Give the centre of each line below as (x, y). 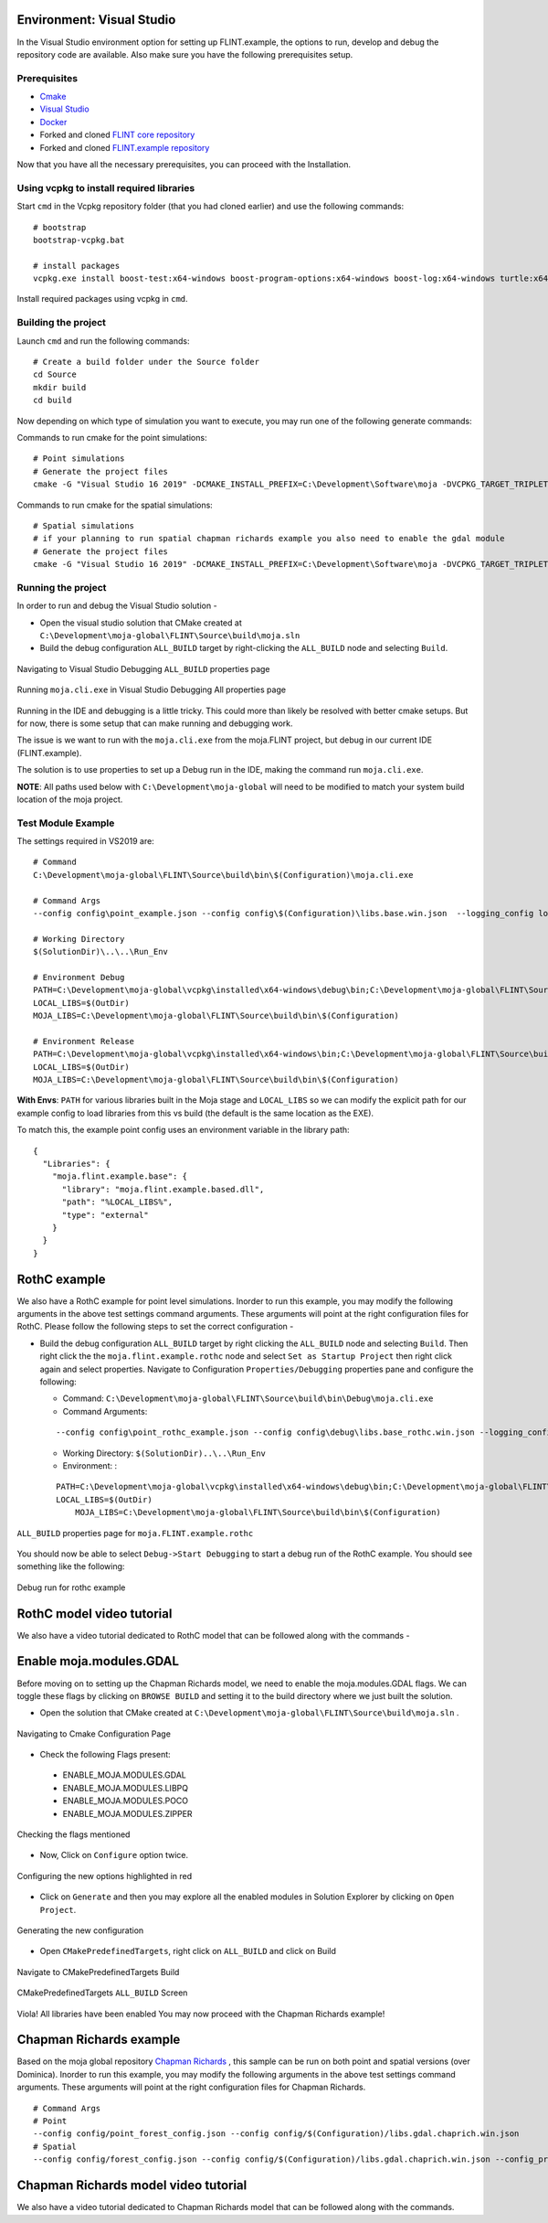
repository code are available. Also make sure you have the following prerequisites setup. (185, 54)
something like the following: (71, 1566)
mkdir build (60, 387)
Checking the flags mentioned (74, 1834)
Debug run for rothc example (71, 1587)
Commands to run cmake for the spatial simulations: (115, 505)
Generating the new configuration (80, 1930)
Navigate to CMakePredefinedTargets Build (98, 1972)
